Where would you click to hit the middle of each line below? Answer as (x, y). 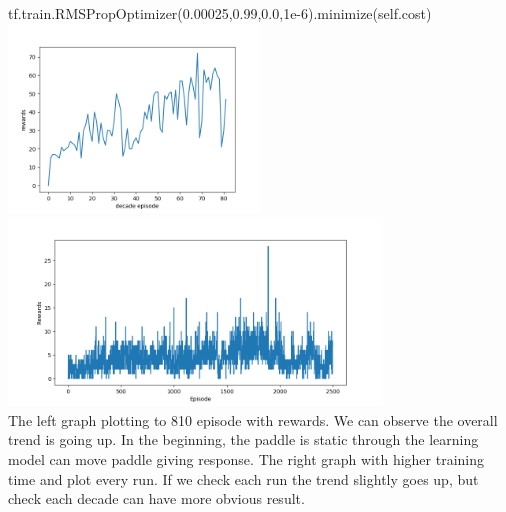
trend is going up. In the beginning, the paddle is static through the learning (243, 439)
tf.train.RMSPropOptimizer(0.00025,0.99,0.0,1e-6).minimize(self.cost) (220, 13)
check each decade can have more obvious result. (156, 498)
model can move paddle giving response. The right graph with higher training (246, 458)
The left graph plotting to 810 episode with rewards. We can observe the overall (253, 419)
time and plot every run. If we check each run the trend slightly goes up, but (243, 478)
